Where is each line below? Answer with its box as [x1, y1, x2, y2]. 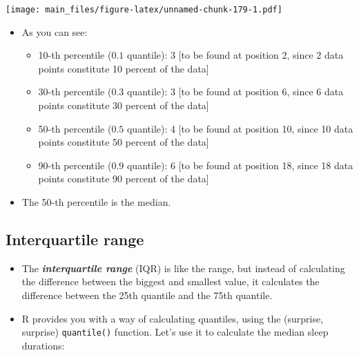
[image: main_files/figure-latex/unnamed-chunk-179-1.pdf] [6, 5, 282, 15]
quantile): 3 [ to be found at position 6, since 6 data [126, 84, 344, 99]
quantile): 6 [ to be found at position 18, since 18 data [126, 157, 353, 172]
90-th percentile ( [38, 157, 112, 172]
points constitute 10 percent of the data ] [38, 61, 209, 75]
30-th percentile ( [38, 84, 112, 99]
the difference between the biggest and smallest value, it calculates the [21, 274, 320, 289]
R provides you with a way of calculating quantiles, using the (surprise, [21, 311, 324, 325]
